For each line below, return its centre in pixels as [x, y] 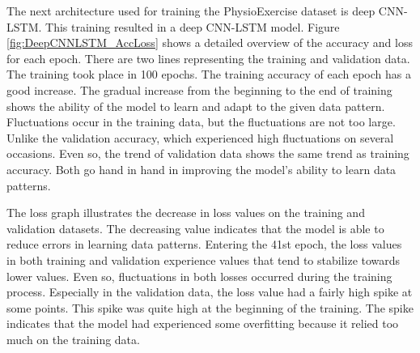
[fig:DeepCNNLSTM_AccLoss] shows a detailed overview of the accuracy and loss [210, 43]
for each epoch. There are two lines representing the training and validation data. [208, 58]
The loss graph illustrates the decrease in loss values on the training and [186, 213]
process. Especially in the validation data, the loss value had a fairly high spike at [210, 292]
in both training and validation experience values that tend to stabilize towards [204, 259]
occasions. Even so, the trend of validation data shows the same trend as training [208, 153]
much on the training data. [73, 339]
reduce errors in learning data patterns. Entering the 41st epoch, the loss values [204, 244]
